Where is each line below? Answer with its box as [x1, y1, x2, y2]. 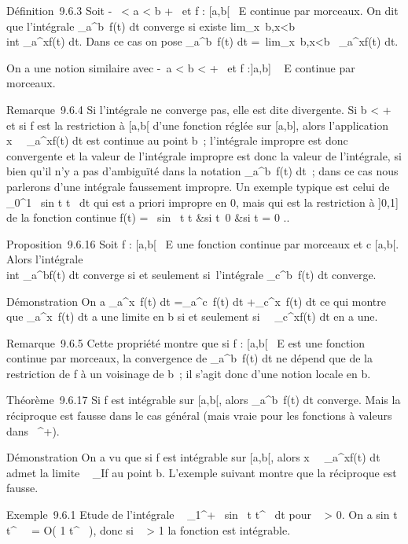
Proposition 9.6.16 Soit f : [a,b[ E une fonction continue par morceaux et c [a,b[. [6, 235, 399, 252]
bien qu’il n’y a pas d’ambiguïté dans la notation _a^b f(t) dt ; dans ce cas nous [6, 163, 399, 179]
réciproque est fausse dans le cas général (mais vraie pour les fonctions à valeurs [6, 407, 392, 424]
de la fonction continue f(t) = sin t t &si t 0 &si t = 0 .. [6, 209, 290, 226]
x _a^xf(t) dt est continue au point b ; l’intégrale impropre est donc [6, 132, 348, 149]
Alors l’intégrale [6, 251, 83, 267]
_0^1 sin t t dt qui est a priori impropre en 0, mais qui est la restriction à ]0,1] [6, 193, 399, 210]
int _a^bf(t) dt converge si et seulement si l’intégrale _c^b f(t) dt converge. [6, 266, 377, 282]
